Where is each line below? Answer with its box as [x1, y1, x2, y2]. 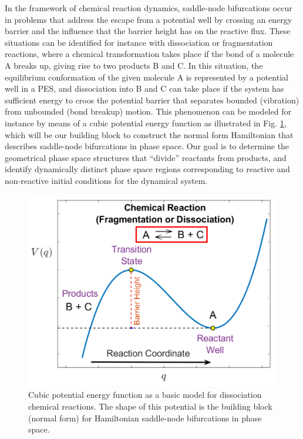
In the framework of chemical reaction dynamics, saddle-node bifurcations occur [5, 2, 292, 14]
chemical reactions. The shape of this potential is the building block [28, 400, 272, 413]
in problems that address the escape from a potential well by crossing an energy [5, 13, 292, 25]
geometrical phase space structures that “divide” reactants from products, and [5, 151, 287, 163]
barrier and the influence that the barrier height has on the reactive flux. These [5, 25, 291, 37]
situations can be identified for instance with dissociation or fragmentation [5, 36, 273, 48]
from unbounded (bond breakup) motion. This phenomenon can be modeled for [5, 105, 291, 118]
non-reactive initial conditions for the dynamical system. [5, 174, 208, 186]
